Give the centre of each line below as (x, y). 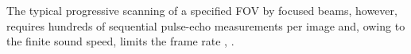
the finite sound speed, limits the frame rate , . (120, 41)
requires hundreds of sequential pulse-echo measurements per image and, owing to (206, 25)
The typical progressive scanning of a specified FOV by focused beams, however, (202, 10)
